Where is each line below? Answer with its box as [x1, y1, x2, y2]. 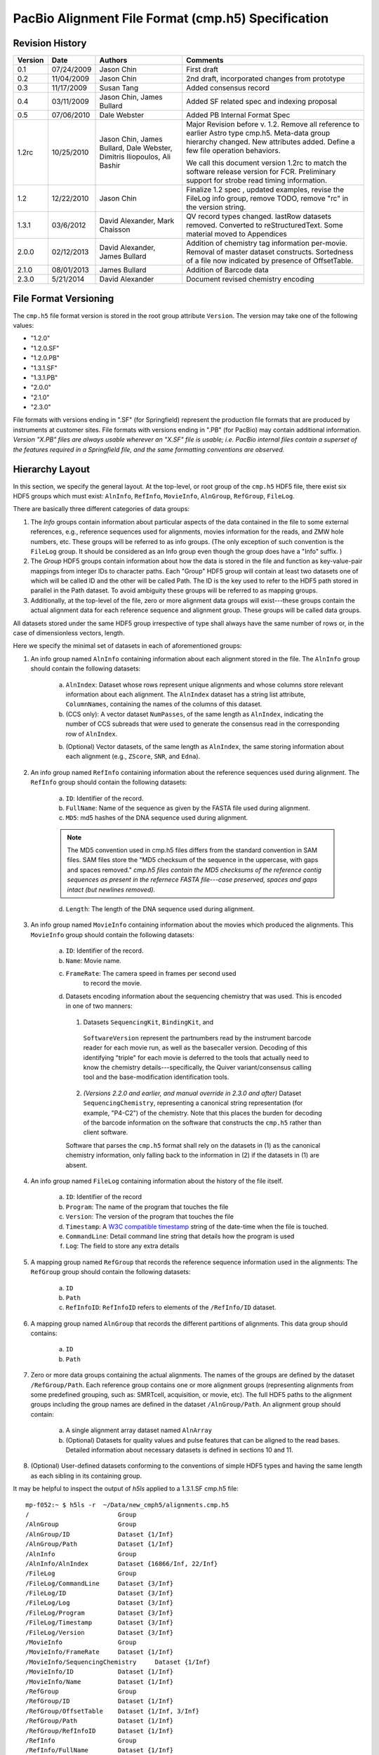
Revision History [13, 37, 87, 49]
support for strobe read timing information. [186, 175, 328, 185]
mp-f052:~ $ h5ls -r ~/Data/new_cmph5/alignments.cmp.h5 [25, 1501, 230, 1509]
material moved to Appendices [186, 229, 287, 239]
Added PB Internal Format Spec [186, 110, 291, 120]
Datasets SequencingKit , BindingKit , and [83, 1018, 214, 1026]
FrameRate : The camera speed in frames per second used [65, 969, 237, 977]
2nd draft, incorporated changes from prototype [186, 74, 345, 84]
